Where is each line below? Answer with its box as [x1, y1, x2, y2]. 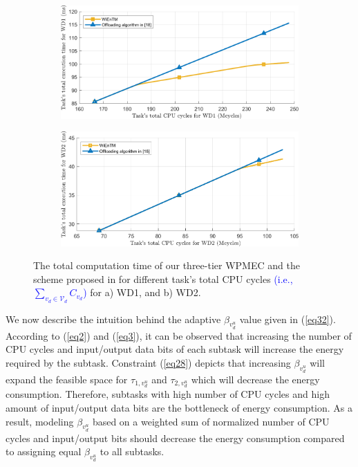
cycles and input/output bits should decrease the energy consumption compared [6, 430, 345, 445]
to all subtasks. [100, 444, 164, 459]
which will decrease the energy [191, 372, 320, 386]
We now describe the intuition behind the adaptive [6, 311, 221, 326]
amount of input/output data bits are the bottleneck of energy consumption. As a [6, 400, 353, 414]
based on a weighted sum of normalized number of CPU [92, 414, 330, 428]
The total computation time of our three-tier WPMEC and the [33, 258, 300, 273]
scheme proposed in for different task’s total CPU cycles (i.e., [33, 271, 293, 286]
